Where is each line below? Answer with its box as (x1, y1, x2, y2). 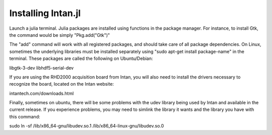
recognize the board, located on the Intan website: (9, 81, 114, 87)
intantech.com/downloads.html (9, 90, 74, 96)
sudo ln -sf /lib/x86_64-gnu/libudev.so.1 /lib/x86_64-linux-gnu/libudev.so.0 (9, 123, 164, 129)
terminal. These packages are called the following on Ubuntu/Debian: (9, 55, 153, 61)
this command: (9, 113, 40, 119)
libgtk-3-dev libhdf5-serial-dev (9, 64, 74, 71)
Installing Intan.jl (9, 8, 81, 19)
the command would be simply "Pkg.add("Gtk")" (9, 32, 110, 38)
